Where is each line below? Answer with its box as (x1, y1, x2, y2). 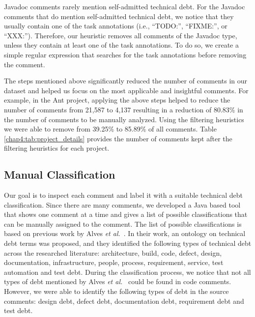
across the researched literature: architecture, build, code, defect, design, (4, 247, 222, 258)
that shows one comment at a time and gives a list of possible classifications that (4, 209, 248, 219)
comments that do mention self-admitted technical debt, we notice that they (4, 11, 234, 21)
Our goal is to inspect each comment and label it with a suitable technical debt (4, 190, 243, 200)
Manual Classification (4, 167, 115, 182)
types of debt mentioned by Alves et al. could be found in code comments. (4, 276, 231, 287)
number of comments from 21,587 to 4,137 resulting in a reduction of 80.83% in (4, 104, 243, 114)
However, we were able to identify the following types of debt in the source (4, 286, 229, 296)
